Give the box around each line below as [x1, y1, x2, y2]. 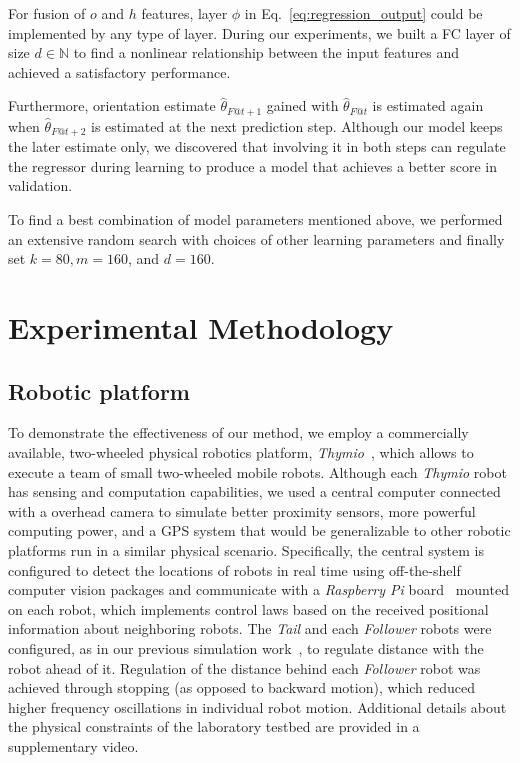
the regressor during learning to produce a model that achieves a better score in [8, 155, 498, 176]
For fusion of [8, 3, 86, 23]
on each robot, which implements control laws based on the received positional [8, 598, 489, 619]
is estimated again [372, 95, 484, 116]
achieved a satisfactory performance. [8, 61, 231, 82]
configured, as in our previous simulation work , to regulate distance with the [8, 637, 484, 658]
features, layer [141, 3, 228, 23]
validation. [8, 175, 73, 196]
